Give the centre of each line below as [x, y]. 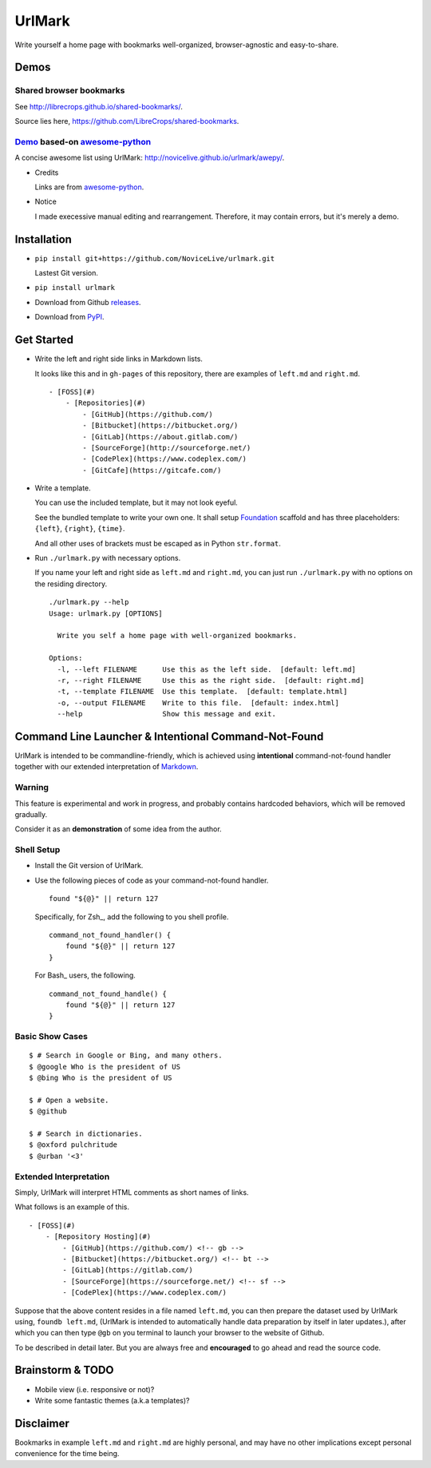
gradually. [31, 814]
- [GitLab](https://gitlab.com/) [128, 1270]
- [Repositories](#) [105, 403]
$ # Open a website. [69, 1100]
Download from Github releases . [88, 302]
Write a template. [63, 488]
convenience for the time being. [67, 1454]
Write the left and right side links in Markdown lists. [119, 359]
